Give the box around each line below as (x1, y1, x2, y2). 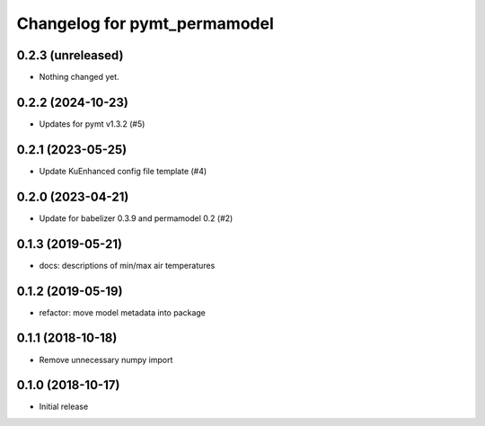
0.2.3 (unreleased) (16, 48, 124, 63)
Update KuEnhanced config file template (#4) (39, 165, 207, 176)
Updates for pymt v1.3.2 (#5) (39, 118, 145, 129)
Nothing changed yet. (39, 72, 120, 83)
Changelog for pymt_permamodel (16, 13, 274, 33)
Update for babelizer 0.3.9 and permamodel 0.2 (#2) (39, 212, 234, 224)
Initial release (39, 401, 89, 413)
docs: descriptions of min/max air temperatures (39, 260, 216, 271)
